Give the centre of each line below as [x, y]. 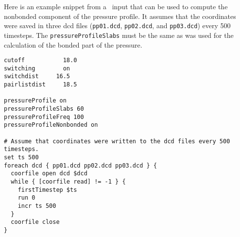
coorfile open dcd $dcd [49, 174]
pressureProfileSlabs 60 [44, 109]
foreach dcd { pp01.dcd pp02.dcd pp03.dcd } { [80, 165]
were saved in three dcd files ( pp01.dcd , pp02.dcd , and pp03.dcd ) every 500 [117, 25]
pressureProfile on [35, 101]
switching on [37, 68]
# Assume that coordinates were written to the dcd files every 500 [117, 141]
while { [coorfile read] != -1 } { [68, 181]
